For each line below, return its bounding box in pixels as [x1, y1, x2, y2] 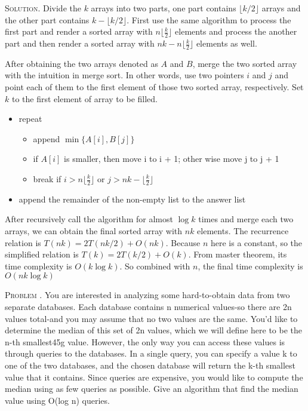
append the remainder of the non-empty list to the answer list [19, 192, 246, 205]
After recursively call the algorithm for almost [5, 213, 173, 225]
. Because [165, 236, 201, 249]
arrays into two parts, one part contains [91, 2, 236, 14]
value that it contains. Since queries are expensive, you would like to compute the [5, 370, 303, 383]
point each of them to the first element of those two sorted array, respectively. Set [5, 81, 304, 93]
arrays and [261, 2, 301, 14]
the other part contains [5, 13, 90, 26]
